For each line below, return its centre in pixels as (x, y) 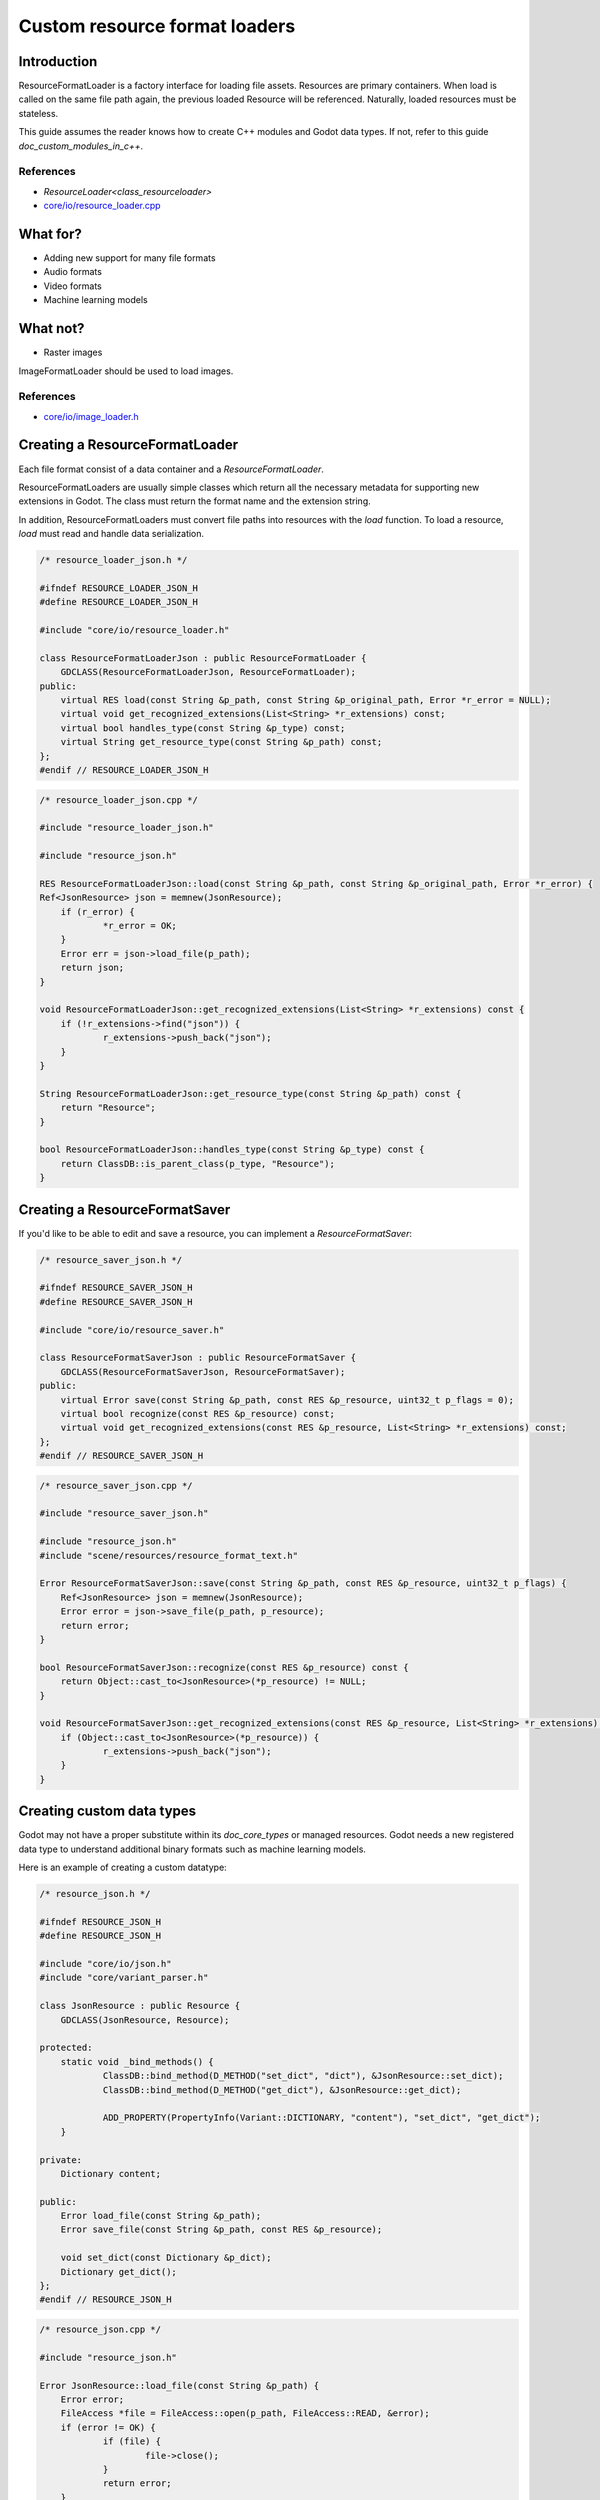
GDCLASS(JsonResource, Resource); (145, 2019)
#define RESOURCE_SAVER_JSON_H (116, 1301)
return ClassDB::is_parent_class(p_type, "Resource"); (197, 1163)
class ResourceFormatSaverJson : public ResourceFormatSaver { (198, 1358)
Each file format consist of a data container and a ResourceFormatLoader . (171, 469)
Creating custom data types (107, 1811)
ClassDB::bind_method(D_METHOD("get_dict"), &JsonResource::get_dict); (282, 2089)
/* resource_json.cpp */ (100, 2329)
